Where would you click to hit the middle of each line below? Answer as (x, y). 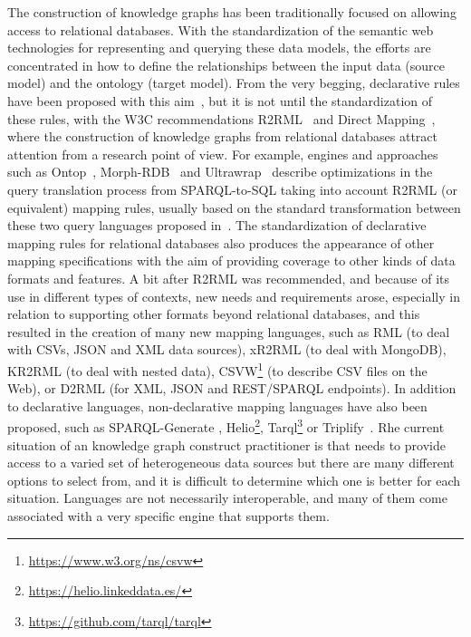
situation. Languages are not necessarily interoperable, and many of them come (227, 498)
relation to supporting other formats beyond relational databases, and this (214, 314)
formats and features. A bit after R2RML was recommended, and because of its (228, 278)
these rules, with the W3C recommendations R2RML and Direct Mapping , (221, 118)
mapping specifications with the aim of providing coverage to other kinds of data (231, 261)
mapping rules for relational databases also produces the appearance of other (221, 242)
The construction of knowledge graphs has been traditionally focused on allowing (232, 12)
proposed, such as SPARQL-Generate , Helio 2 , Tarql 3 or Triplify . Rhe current (226, 425)
